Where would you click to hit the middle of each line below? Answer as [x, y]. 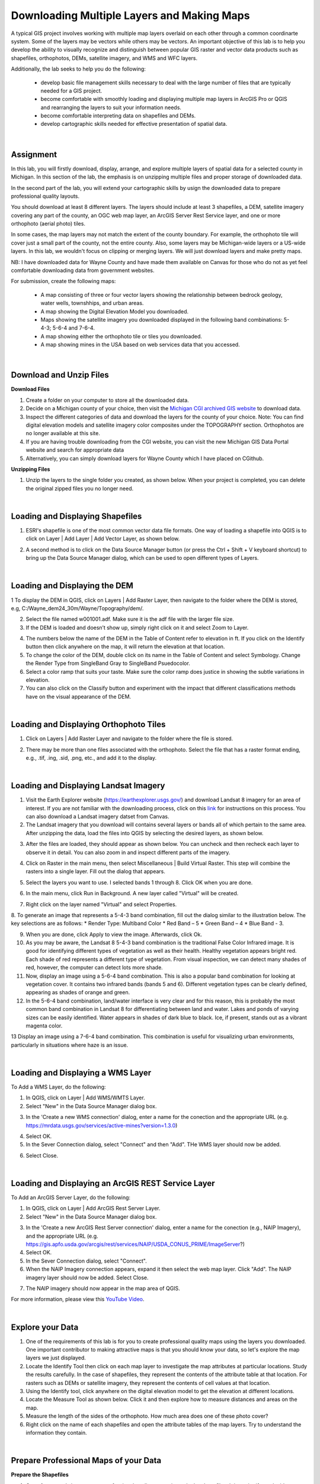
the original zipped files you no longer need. [80, 488]
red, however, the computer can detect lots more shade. [94, 968]
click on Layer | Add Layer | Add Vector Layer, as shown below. [103, 539]
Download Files [30, 389]
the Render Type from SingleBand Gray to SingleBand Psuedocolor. [108, 663]
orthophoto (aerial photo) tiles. [48, 224]
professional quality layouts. [45, 196]
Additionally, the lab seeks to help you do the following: [79, 69]
